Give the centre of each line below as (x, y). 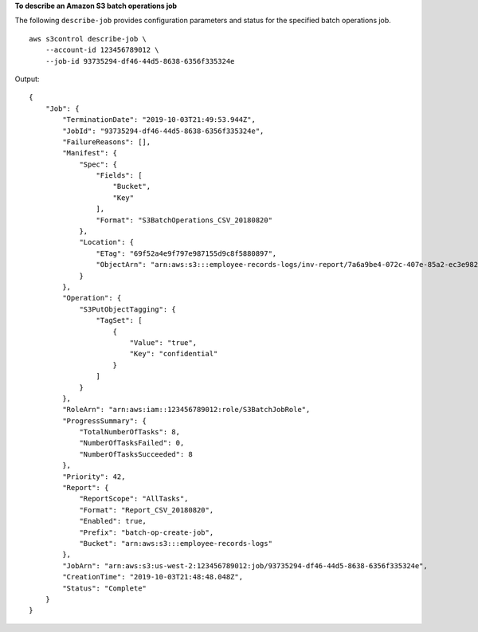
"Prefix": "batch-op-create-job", (147, 532)
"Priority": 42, (94, 477)
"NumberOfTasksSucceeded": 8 (136, 454)
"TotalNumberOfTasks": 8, (130, 432)
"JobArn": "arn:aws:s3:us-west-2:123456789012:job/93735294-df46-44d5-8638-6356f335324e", (245, 565)
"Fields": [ (119, 176)
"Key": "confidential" (174, 354)
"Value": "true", (163, 342)
